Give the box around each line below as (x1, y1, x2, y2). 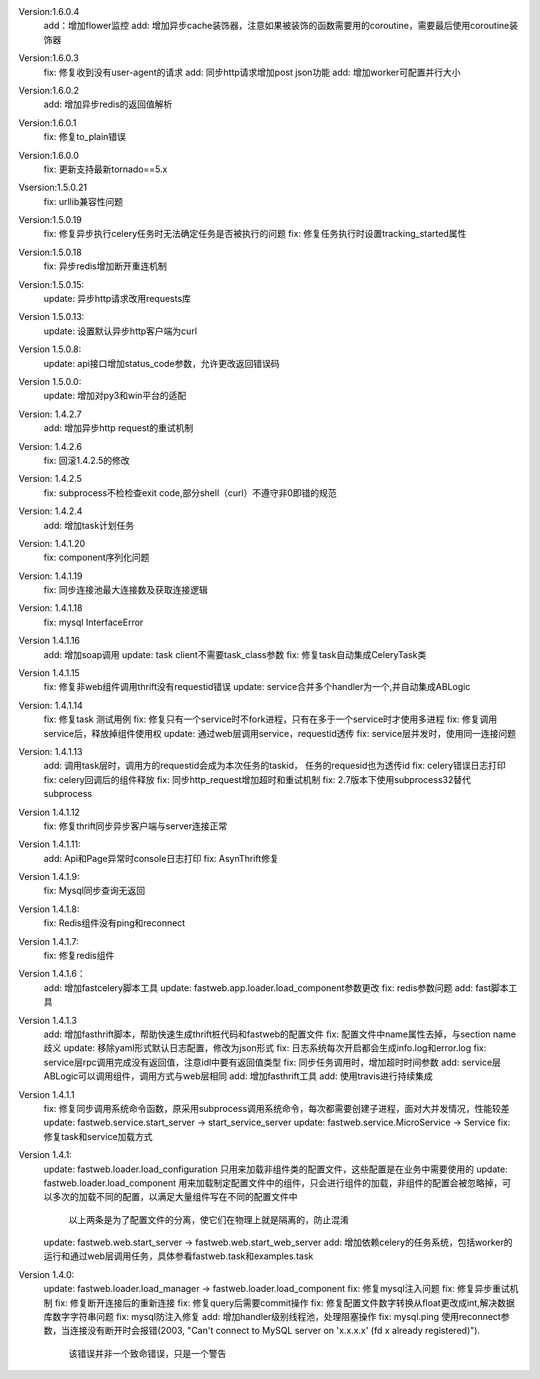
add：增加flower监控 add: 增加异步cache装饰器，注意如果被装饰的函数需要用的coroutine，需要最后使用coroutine (43, 20, 510, 32)
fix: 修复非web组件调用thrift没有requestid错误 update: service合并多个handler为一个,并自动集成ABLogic (43, 681, 471, 693)
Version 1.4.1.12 (18, 806, 80, 818)
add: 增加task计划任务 (43, 519, 135, 531)
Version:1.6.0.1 (18, 116, 77, 129)
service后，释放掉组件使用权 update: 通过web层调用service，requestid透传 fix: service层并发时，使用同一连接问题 (43, 727, 517, 739)
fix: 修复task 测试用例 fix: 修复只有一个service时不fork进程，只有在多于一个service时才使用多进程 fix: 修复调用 (43, 713, 498, 725)
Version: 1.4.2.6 (18, 440, 83, 452)
